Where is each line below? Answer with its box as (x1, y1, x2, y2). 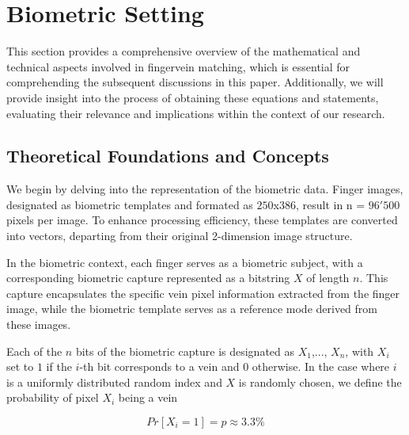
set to (6, 358, 34, 375)
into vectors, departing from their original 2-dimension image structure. (6, 227, 353, 244)
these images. (6, 316, 71, 333)
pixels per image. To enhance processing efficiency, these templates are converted (6, 212, 398, 228)
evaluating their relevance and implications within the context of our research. (6, 105, 385, 121)
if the (46, 358, 72, 375)
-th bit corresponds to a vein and (79, 358, 240, 375)
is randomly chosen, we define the (238, 373, 402, 390)
